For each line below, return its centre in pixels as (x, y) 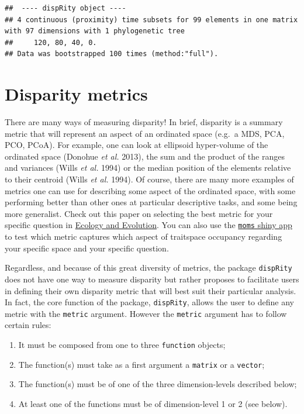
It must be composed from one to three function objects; (122, 345)
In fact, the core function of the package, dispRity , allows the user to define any (149, 302)
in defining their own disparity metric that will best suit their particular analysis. (151, 290)
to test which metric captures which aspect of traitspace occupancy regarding (144, 237)
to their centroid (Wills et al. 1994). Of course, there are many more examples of (149, 179)
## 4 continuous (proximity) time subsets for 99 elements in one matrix (151, 20)
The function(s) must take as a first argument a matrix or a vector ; (141, 364)
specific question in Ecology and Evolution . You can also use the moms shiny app (148, 225)
